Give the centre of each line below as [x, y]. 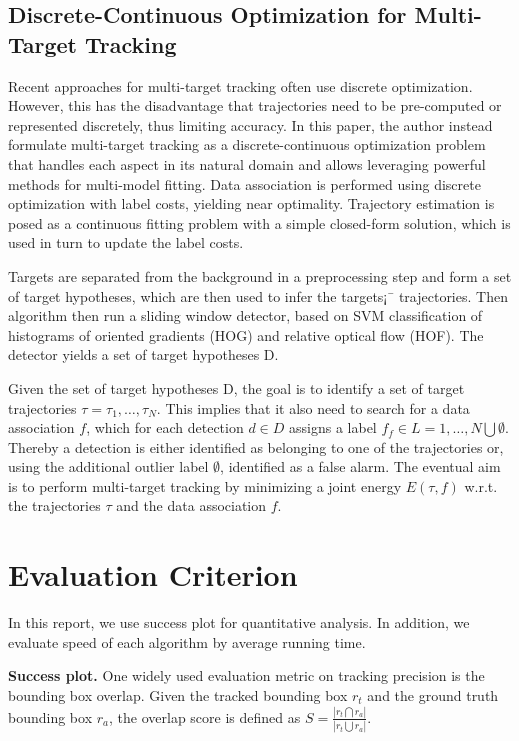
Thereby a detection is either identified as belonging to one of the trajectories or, [256, 446]
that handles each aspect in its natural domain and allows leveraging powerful [247, 163]
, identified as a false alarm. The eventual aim [360, 466]
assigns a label [333, 427]
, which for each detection [165, 427]
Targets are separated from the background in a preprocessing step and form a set [260, 275]
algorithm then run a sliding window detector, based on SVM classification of [245, 315]
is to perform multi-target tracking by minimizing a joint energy [205, 485]
